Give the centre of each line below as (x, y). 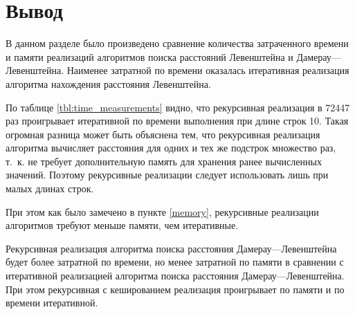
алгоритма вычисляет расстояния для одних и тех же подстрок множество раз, (171, 148)
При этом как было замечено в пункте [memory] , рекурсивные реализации (162, 211)
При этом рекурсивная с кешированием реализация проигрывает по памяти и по (175, 289)
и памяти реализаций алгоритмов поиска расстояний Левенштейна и (149, 56)
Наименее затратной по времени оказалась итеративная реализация (208, 70)
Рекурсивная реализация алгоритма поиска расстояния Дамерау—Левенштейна (171, 248)
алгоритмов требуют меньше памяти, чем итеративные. (122, 225)
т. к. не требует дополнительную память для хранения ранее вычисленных (164, 161)
